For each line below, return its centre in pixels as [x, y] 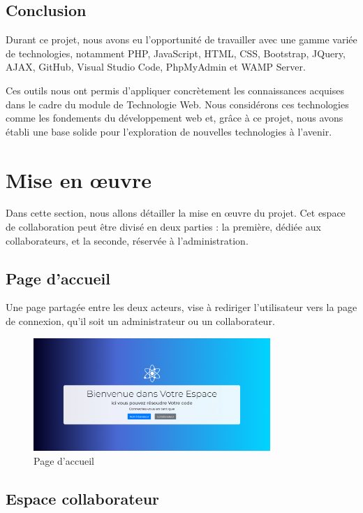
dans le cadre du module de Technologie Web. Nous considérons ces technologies [177, 104]
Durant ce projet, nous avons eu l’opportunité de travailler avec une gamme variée [181, 39]
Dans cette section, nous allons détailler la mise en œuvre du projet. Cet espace [176, 213]
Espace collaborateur [83, 498]
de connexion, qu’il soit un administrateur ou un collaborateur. [140, 321]
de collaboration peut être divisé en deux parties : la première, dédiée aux [163, 227]
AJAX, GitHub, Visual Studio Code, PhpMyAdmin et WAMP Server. [156, 67]
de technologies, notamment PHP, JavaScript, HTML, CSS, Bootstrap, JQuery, [176, 53]
